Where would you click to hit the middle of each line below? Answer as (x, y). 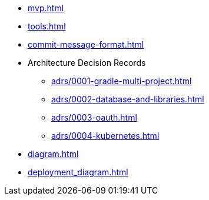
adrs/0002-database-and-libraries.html (128, 99)
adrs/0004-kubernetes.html (105, 136)
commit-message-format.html (86, 44)
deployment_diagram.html (78, 172)
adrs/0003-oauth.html (94, 117)
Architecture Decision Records (87, 63)
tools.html (47, 26)
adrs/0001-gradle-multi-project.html (122, 81)
